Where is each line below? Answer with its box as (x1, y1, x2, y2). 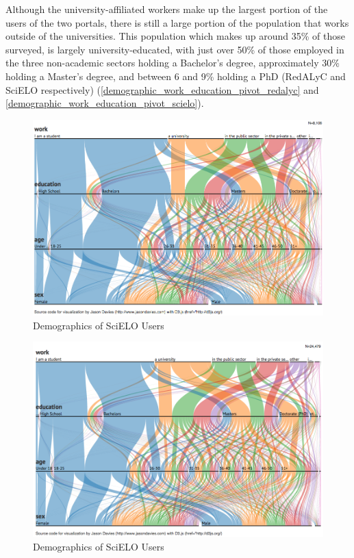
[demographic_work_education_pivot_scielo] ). (5, 96, 204, 110)
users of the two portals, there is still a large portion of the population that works (5, 15, 349, 29)
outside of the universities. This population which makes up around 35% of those (5, 29, 346, 43)
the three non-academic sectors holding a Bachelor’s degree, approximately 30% (5, 55, 340, 70)
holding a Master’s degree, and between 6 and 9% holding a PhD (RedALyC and (5, 68, 346, 83)
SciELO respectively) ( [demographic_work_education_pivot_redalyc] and (5, 82, 319, 97)
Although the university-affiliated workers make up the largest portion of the (5, 2, 328, 16)
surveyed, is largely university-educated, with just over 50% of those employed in (5, 42, 344, 56)
